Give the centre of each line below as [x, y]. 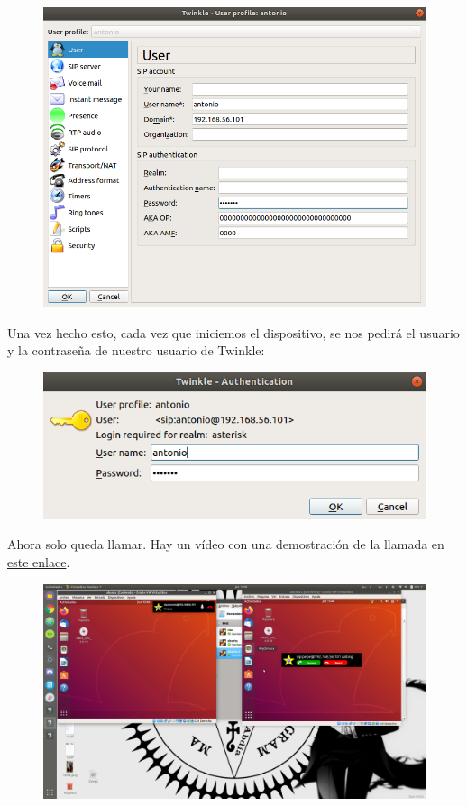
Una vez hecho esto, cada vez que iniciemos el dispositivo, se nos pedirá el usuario [233, 332]
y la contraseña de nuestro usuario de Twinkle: [136, 350]
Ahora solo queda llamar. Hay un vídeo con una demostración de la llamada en [226, 544]
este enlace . [39, 561]
